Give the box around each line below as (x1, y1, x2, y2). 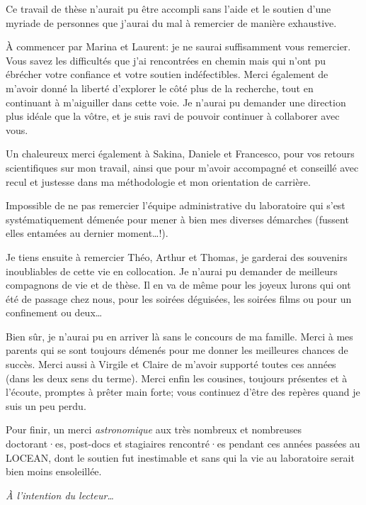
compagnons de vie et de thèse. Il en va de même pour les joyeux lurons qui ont (6, 277, 351, 292)
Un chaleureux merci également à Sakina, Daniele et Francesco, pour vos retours (6, 146, 355, 161)
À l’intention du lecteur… (6, 487, 114, 502)
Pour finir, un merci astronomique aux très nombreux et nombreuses (6, 422, 302, 437)
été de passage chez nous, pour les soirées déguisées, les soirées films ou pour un (6, 291, 352, 306)
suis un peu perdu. (6, 398, 86, 413)
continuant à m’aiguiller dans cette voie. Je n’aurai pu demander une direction (6, 94, 346, 109)
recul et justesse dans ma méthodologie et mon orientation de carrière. (6, 174, 311, 189)
